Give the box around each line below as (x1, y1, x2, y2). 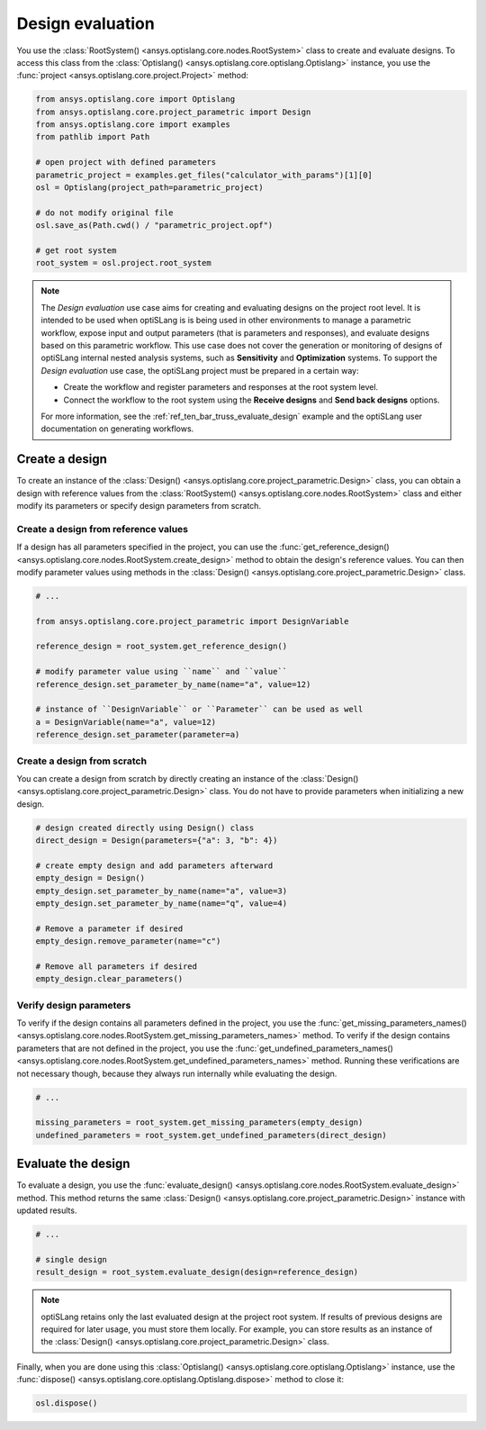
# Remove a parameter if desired (35, 923, 184, 934)
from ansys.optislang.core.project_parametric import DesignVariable (35, 616, 349, 626)
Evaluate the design (16, 1156, 130, 1172)
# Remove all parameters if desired (35, 961, 198, 972)
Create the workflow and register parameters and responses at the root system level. (63, 382, 379, 393)
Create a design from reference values (16, 522, 189, 535)
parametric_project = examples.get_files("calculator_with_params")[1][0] (35, 169, 373, 180)
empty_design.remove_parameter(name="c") (35, 937, 221, 946)
